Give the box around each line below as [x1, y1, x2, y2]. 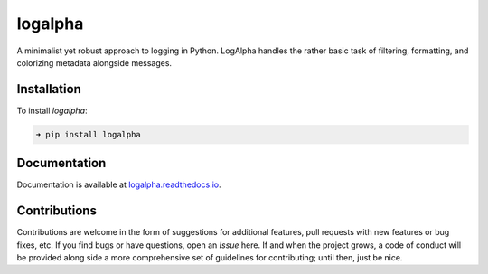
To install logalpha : [16, 105, 88, 116]
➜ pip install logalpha [35, 129, 142, 139]
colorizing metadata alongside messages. [16, 57, 172, 68]
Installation [16, 81, 81, 97]
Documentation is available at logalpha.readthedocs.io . [16, 179, 221, 190]
